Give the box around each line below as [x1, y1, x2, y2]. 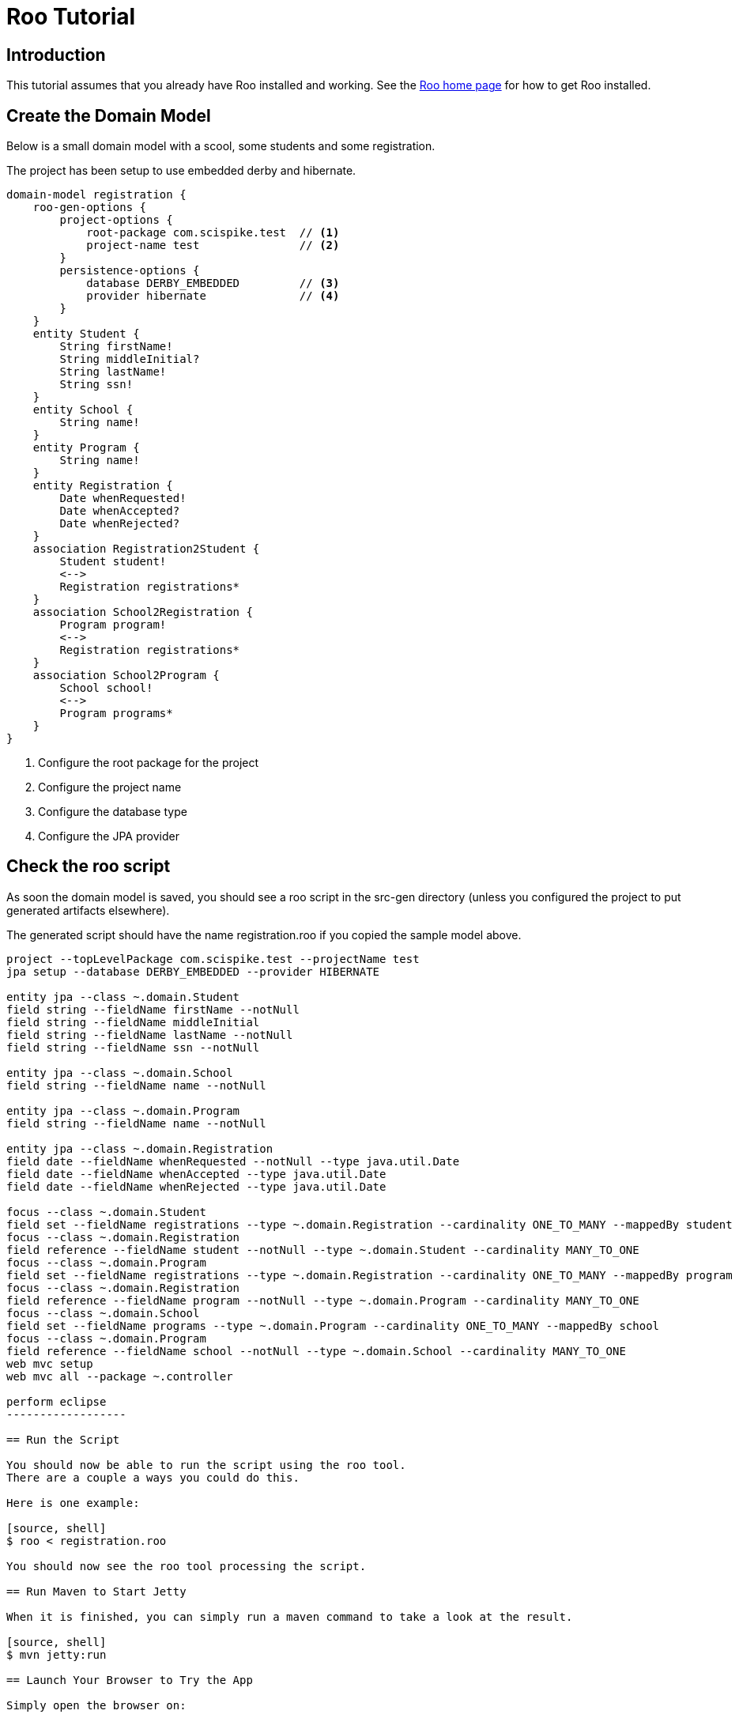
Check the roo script [6, 856, 171, 877]
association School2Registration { [32, 606, 253, 619]
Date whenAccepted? [59, 504, 180, 518]
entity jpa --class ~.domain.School [6, 1066, 233, 1079]
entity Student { [32, 327, 140, 341]
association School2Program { [32, 669, 220, 682]
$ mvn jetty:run [6, 1648, 107, 1661]
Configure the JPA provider [38, 829, 179, 844]
